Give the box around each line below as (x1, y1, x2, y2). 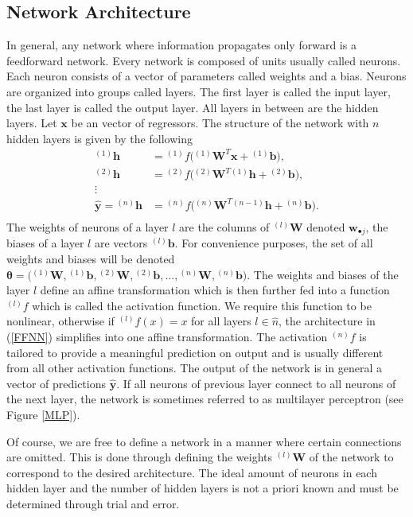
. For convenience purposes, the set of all (174, 235, 373, 251)
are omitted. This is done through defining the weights (6, 449, 272, 465)
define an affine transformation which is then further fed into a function (40, 282, 390, 298)
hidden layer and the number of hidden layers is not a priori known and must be (6, 480, 399, 496)
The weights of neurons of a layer (6, 219, 169, 235)
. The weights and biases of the (247, 266, 399, 282)
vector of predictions (6, 375, 106, 391)
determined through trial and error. (6, 495, 180, 511)
